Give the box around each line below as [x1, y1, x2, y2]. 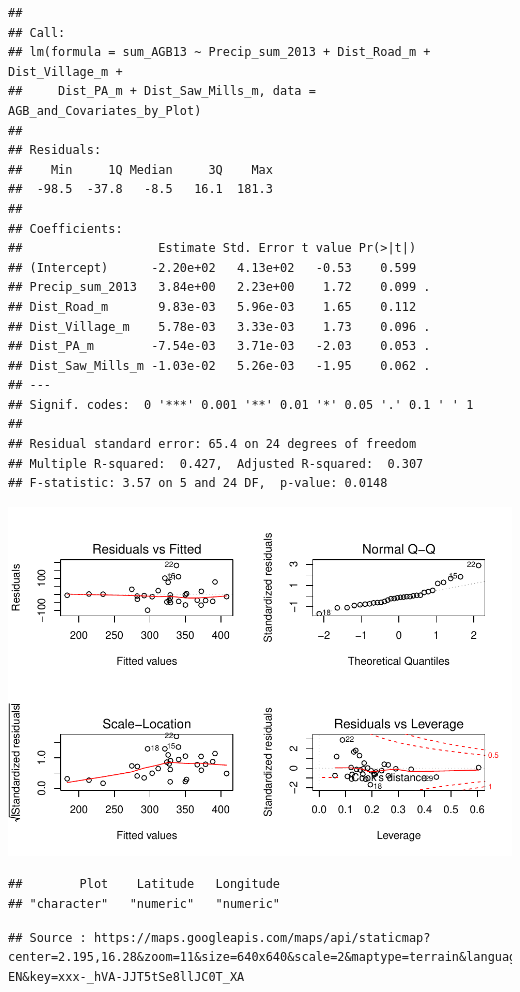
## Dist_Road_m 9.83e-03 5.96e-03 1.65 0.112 [8, 299, 417, 314]
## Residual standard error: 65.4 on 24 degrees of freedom [8, 437, 417, 452]
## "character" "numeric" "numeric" [8, 896, 281, 911]
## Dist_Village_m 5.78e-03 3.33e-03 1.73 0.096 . [8, 319, 431, 334]
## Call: [8, 25, 66, 40]
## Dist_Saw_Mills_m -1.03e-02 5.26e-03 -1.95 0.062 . [8, 358, 431, 373]
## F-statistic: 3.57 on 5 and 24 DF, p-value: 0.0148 [8, 476, 388, 491]
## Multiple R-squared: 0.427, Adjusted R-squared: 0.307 [8, 456, 424, 471]
